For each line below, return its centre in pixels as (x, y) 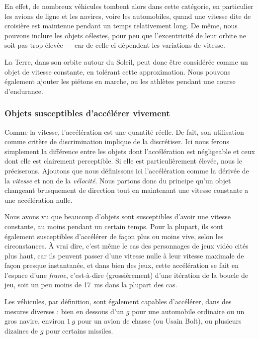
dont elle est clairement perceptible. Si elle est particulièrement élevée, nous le (123, 161)
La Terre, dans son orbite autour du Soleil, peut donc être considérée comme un (126, 61)
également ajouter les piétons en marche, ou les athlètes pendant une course (120, 81)
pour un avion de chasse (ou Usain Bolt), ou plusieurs (159, 321)
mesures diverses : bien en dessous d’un (64, 311)
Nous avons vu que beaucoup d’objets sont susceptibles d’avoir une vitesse (118, 216)
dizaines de (21, 330)
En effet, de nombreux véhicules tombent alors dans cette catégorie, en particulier (129, 6)
